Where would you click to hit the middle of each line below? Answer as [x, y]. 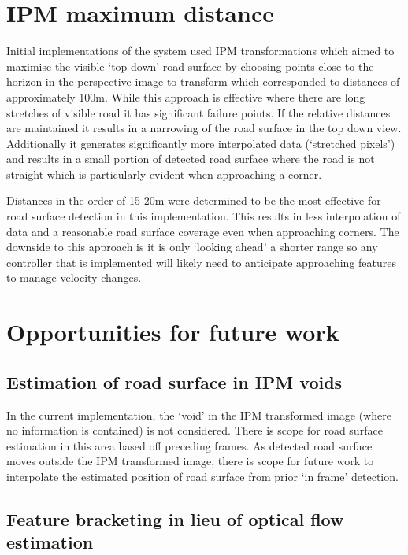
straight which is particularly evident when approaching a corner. [164, 174]
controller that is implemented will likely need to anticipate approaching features [201, 262]
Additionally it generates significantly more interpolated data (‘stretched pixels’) [201, 143]
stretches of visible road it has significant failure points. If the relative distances [198, 112]
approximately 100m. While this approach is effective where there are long [186, 96]
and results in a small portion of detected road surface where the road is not [191, 159]
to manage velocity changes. [74, 277]
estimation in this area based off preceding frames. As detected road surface [189, 445]
